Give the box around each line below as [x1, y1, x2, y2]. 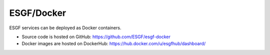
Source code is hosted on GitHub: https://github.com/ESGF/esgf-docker [21, 34, 171, 40]
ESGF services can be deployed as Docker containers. [9, 25, 121, 31]
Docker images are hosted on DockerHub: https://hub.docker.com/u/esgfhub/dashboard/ [21, 41, 206, 47]
